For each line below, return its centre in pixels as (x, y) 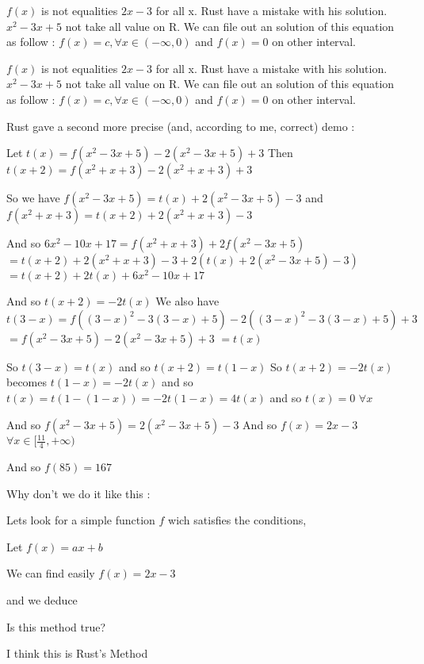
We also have (187, 301)
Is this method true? (56, 626)
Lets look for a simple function (81, 520)
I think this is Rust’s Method (77, 653)
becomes (27, 382)
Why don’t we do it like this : (78, 493)
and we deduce (42, 599)
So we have (33, 198)
